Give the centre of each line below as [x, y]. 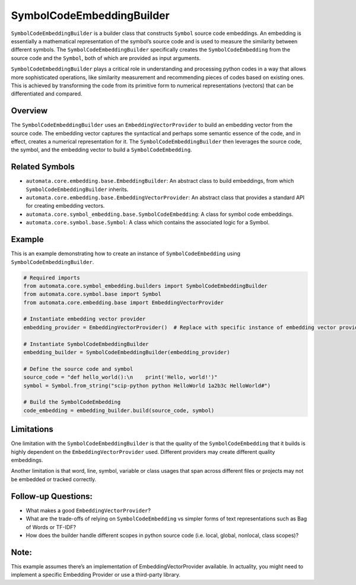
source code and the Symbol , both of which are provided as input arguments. [106, 58]
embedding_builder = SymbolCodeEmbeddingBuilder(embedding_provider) [127, 352]
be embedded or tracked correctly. [54, 479]
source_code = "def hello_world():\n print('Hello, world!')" [120, 377]
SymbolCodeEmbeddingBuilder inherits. [77, 189]
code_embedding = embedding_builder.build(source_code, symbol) [119, 410]
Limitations [32, 429]
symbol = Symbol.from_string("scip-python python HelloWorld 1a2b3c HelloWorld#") [147, 385]
